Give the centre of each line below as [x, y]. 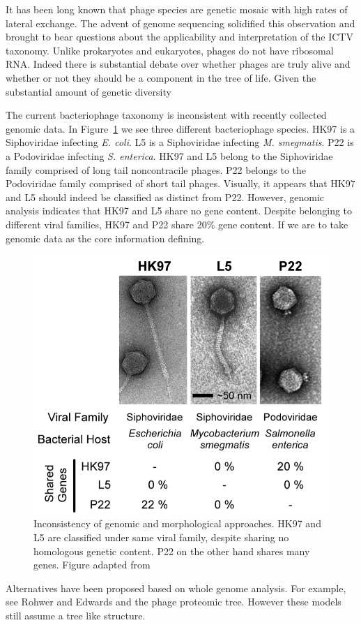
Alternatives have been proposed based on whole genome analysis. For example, [176, 588]
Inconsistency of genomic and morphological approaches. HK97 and [177, 523]
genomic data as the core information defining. [105, 238]
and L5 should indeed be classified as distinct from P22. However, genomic [165, 197]
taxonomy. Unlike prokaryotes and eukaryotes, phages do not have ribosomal [170, 50]
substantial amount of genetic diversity [89, 91]
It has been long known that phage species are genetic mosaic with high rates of [177, 9]
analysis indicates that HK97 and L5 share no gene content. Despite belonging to [179, 211]
